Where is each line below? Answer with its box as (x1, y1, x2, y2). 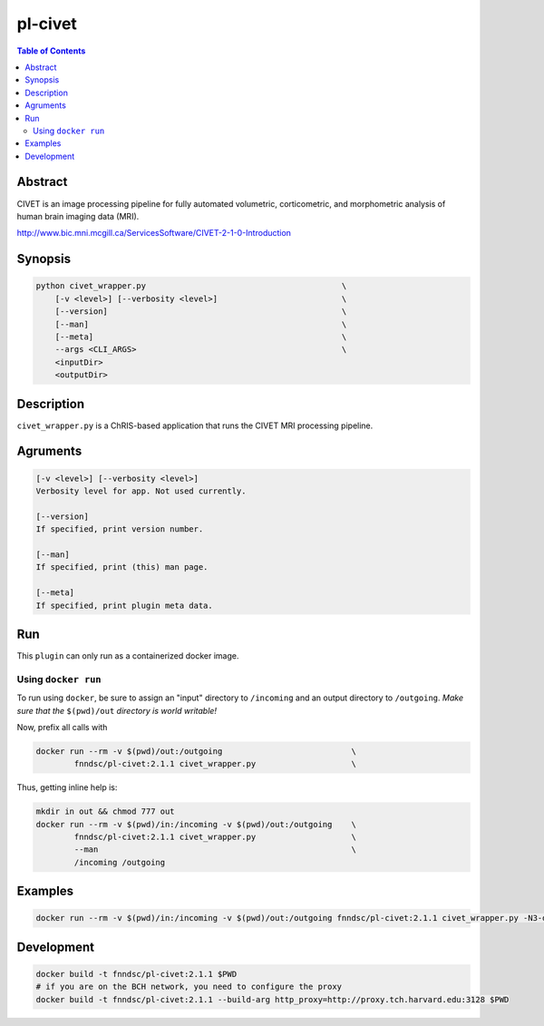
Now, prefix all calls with (16, 721, 108, 732)
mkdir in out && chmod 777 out (35, 806, 176, 816)
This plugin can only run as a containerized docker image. (16, 650, 239, 661)
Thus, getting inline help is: (16, 782, 118, 793)
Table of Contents (16, 45, 86, 56)
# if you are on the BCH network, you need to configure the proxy (35, 982, 343, 992)
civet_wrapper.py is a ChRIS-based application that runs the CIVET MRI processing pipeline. (16, 420, 374, 431)
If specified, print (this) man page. (35, 562, 209, 572)
